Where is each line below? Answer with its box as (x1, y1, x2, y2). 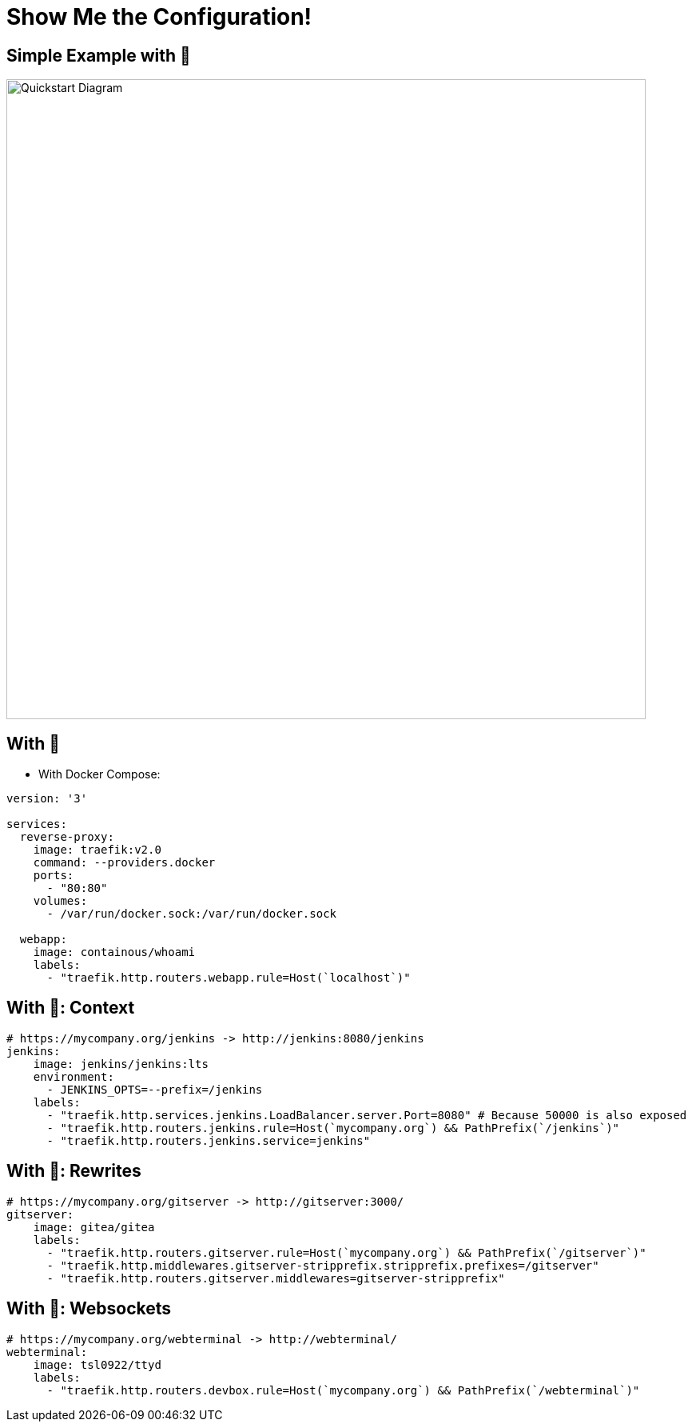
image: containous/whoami (33, 946, 196, 959)
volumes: (33, 894, 88, 908)
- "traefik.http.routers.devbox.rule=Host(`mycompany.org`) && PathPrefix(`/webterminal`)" (46, 1383, 640, 1397)
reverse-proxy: (19, 830, 114, 844)
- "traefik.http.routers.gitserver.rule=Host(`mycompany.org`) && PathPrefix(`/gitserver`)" (46, 1246, 646, 1259)
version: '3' (6, 792, 88, 806)
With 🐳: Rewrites (6, 1161, 141, 1182)
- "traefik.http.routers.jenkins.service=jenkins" (46, 1134, 371, 1147)
